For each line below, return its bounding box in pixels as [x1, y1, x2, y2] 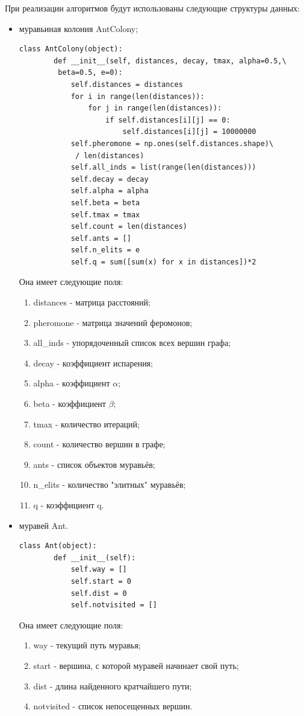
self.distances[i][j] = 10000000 [122, 127, 256, 136]
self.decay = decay [70, 174, 149, 184]
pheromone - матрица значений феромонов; [33, 316, 193, 328]
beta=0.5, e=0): [58, 68, 123, 77]
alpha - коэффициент [33, 377, 110, 389]
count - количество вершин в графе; [33, 438, 166, 450]
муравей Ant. [19, 519, 68, 531]
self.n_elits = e [70, 246, 140, 255]
